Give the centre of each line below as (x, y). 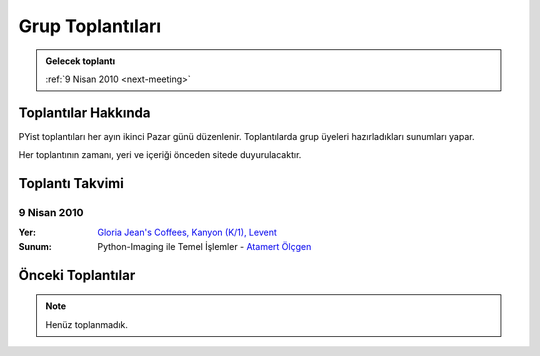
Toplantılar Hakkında (84, 112)
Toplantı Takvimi (71, 183)
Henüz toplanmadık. (87, 324)
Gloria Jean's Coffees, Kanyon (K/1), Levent (187, 232)
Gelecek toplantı (80, 61)
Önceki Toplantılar (77, 275)
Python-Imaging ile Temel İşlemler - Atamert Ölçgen (204, 246)
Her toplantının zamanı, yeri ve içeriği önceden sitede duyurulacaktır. (160, 155)
